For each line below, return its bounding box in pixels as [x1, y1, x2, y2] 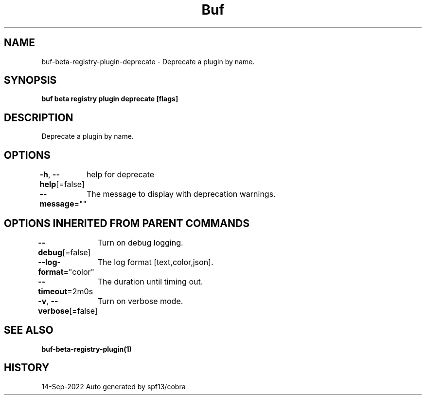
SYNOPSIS [4, 74, 57, 87]
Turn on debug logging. [97, 237, 183, 247]
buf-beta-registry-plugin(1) [41, 344, 132, 353]
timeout [38, 286, 68, 296]
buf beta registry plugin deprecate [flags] [41, 95, 178, 103]
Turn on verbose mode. [97, 296, 183, 306]
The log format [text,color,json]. [97, 257, 213, 267]
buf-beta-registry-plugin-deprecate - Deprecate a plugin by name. [41, 57, 255, 66]
